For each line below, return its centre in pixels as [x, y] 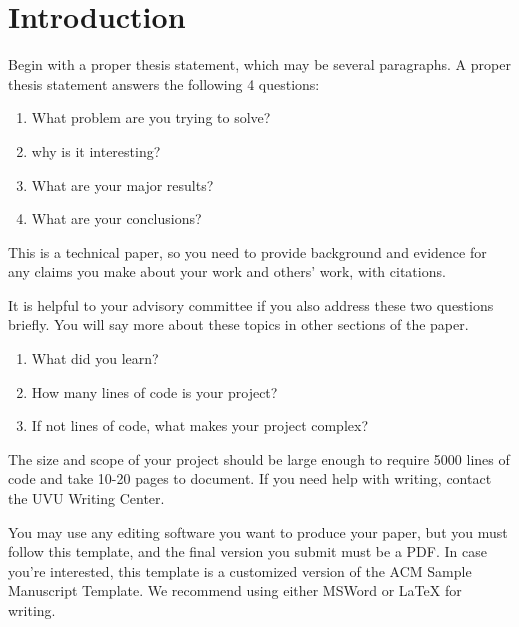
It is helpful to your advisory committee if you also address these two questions [251, 304]
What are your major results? [122, 184]
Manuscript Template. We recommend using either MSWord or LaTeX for [235, 590]
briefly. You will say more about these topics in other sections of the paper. [238, 324]
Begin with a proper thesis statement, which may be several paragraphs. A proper [259, 64]
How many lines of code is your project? [154, 391]
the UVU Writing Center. [86, 498]
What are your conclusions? [116, 218]
